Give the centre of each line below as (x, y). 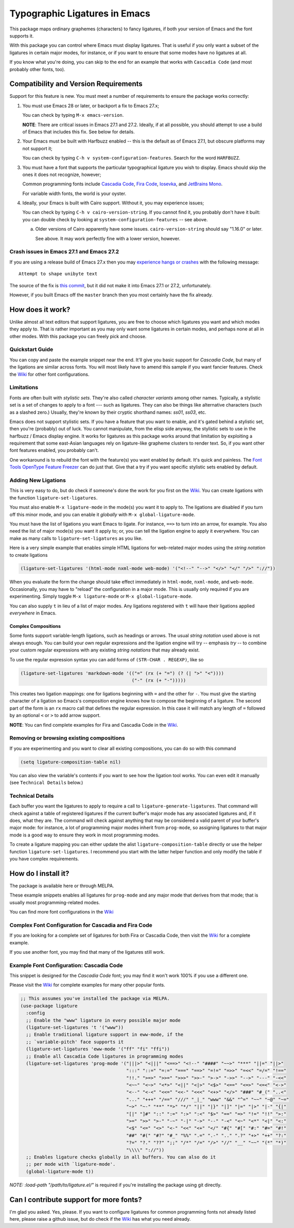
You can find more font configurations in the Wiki (62, 911)
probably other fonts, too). (37, 69)
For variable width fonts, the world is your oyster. (74, 194)
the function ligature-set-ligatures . (54, 498)
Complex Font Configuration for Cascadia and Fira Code (81, 925)
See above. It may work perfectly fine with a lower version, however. (108, 238)
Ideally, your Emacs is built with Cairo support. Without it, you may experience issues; (113, 203)
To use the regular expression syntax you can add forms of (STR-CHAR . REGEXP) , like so (107, 659)
